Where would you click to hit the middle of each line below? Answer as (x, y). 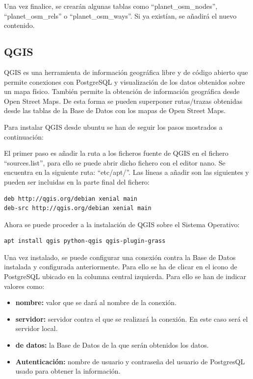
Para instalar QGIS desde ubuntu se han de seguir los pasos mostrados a (113, 127)
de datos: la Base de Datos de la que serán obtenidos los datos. (112, 345)
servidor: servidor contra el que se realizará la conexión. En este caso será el (132, 319)
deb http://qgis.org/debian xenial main (71, 199)
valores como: (24, 286)
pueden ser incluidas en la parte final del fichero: (77, 181)
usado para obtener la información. (68, 371)
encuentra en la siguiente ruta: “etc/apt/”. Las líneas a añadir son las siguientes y (126, 172)
